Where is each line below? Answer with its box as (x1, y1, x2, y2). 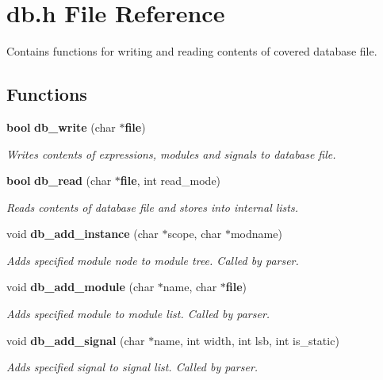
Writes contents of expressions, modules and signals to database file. (6, 145, 336, 162)
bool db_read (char (6, 172, 112, 189)
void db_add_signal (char (6, 332, 145, 348)
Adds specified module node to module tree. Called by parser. (6, 251, 299, 268)
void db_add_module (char (6, 278, 155, 295)
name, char (163, 278, 217, 295)
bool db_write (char (6, 118, 116, 135)
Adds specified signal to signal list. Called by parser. (6, 359, 259, 375)
